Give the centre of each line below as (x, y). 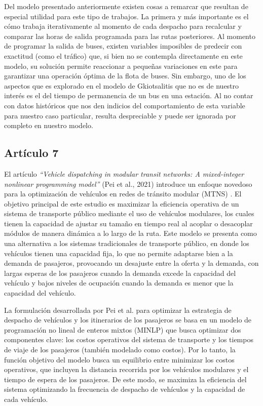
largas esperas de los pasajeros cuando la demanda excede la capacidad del (120, 273)
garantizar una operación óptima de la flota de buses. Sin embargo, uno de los (125, 76)
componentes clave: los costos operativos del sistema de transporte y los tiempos (129, 339)
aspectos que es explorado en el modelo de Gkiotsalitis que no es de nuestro (122, 85)
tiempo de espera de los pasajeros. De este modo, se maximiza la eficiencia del (125, 379)
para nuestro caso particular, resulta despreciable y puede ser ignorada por (120, 115)
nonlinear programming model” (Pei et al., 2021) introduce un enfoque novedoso (128, 184)
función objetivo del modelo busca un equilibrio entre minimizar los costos (119, 359)
